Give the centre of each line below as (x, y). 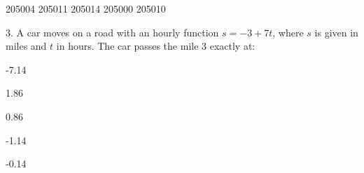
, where (288, 32)
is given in (336, 32)
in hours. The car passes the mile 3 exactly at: (156, 46)
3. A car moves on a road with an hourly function (112, 32)
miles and (26, 46)
